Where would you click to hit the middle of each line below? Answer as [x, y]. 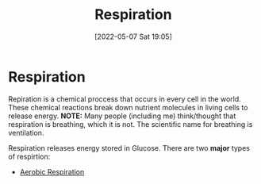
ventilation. [26, 132]
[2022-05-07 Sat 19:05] [133, 36]
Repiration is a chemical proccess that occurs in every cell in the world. [125, 99]
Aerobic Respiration [52, 171]
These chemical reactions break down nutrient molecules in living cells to [128, 107]
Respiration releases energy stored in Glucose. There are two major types [129, 148]
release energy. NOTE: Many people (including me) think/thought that [122, 116]
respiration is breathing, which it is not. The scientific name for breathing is [130, 124]
